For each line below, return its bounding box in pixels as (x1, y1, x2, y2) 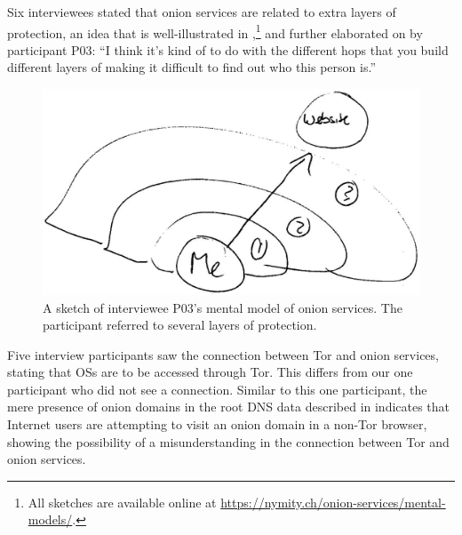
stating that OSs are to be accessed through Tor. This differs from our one (7, 363, 413, 381)
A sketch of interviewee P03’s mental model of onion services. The (43, 298, 402, 316)
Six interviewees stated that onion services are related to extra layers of (7, 3, 396, 20)
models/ (28, 510, 73, 529)
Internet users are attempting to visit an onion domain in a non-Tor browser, (7, 415, 427, 434)
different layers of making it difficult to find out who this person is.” (7, 58, 376, 76)
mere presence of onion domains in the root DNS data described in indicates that (7, 397, 450, 416)
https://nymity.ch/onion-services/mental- (220, 492, 446, 511)
